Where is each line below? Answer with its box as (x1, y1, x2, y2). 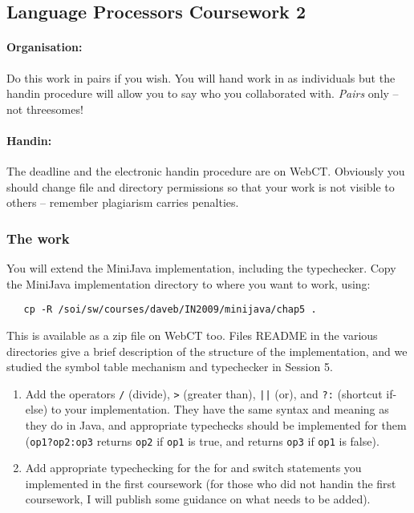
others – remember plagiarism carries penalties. (6, 194, 239, 211)
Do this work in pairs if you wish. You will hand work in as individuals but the (6, 69, 396, 86)
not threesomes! (6, 100, 83, 117)
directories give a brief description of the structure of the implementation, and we (6, 342, 408, 359)
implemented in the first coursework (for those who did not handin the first (25, 475, 396, 491)
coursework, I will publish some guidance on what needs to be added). (25, 491, 371, 507)
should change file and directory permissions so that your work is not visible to (6, 178, 395, 195)
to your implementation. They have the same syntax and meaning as (51, 401, 389, 418)
